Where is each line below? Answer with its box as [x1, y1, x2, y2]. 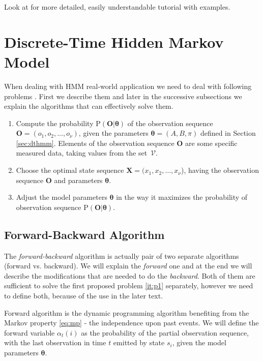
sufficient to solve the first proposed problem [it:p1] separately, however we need [4, 280, 253, 291]
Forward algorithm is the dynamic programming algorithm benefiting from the [4, 307, 249, 318]
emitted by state [113, 337, 165, 348]
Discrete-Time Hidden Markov [4, 31, 224, 52]
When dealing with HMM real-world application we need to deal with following [4, 80, 252, 91]
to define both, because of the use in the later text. [4, 290, 163, 301]
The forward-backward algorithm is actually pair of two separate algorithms [4, 250, 239, 261]
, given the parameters [78, 128, 149, 138]
